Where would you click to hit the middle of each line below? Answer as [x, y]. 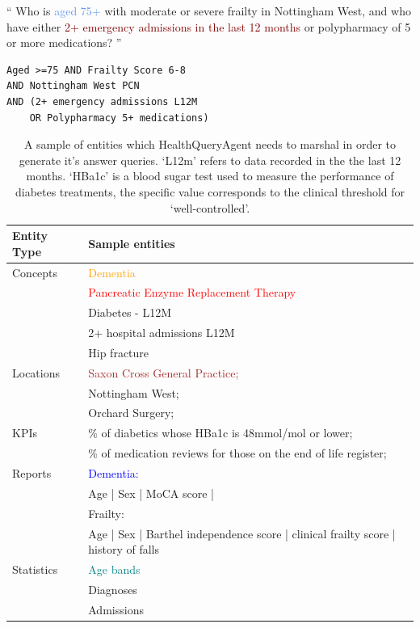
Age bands [114, 569]
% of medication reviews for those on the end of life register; [237, 453]
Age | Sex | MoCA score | [151, 493]
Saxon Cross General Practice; [164, 372]
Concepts [35, 272]
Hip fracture [119, 352]
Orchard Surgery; [131, 413]
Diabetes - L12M [130, 312]
